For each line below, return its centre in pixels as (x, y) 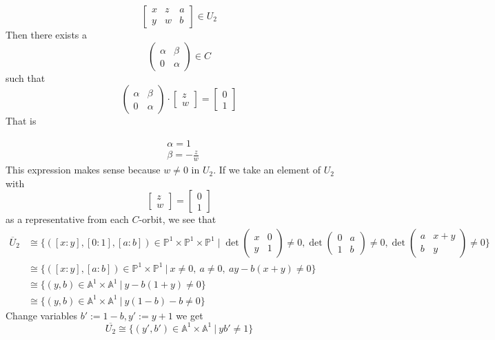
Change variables (41, 315)
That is (21, 121)
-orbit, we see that (178, 219)
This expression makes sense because (83, 170)
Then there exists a (47, 34)
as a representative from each (67, 219)
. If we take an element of (267, 170)
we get (190, 315)
